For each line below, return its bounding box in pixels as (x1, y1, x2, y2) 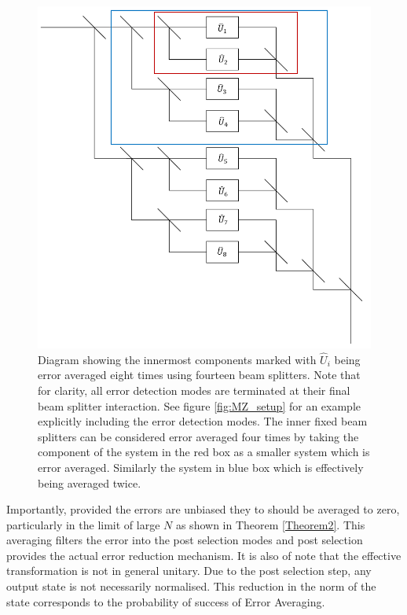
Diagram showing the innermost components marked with (38, 351, 317, 367)
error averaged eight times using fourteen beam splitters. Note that (38, 366, 361, 383)
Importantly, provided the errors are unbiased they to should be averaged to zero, (6, 501, 400, 517)
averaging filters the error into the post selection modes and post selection (6, 532, 363, 548)
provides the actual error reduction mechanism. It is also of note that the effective (6, 547, 401, 563)
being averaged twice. (38, 474, 141, 491)
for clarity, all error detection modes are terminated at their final (38, 381, 350, 398)
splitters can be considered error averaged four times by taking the (38, 428, 359, 444)
